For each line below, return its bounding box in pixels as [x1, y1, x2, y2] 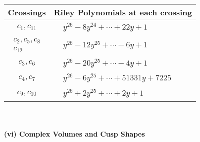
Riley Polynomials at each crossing [53, 6, 192, 18]
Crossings [8, 6, 46, 18]
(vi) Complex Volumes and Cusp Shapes [4, 128, 145, 139]
